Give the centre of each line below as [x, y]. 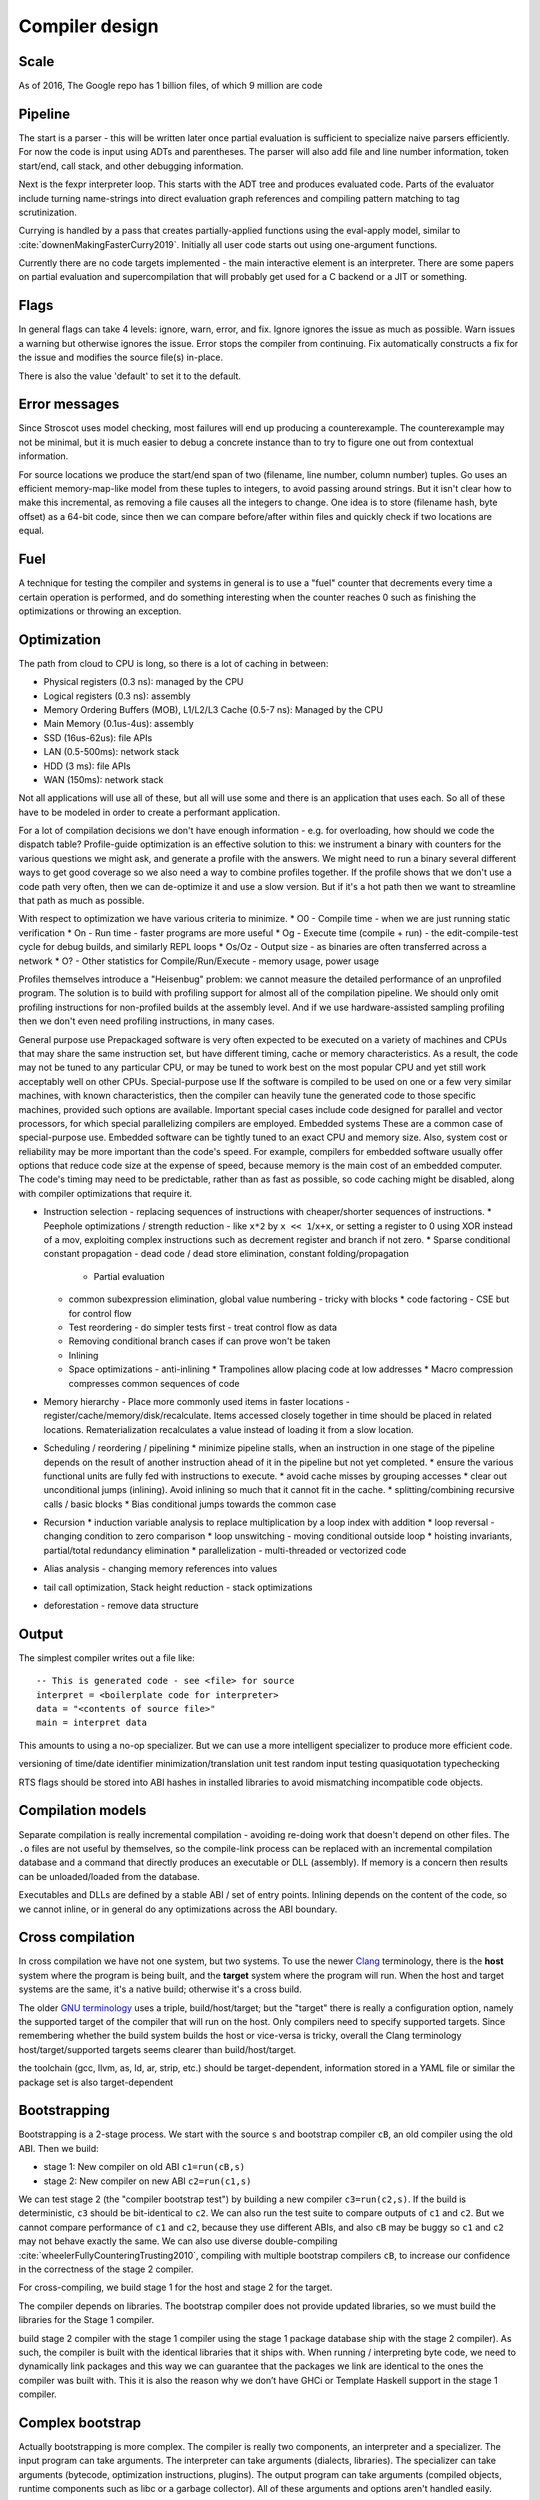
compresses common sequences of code [154, 1383]
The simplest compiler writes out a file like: [106, 1657]
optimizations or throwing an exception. [100, 611]
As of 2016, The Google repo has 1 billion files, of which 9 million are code [170, 86]
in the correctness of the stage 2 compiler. [106, 2269]
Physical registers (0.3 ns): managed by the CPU [143, 682]
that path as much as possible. [81, 901]
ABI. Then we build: [58, 2148]
